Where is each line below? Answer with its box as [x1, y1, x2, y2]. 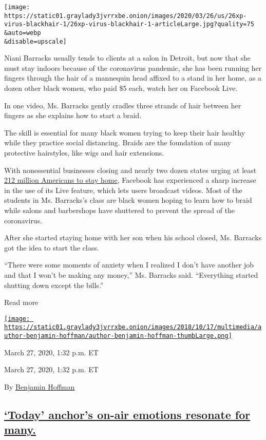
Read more [4, 297, 39, 308]
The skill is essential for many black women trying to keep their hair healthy [4, 127, 245, 138]
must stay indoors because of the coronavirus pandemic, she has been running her [4, 62, 262, 73]
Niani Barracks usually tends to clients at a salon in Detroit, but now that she [4, 52, 251, 63]
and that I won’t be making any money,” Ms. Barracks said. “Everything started [4, 269, 258, 280]
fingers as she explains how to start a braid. [4, 110, 142, 121]
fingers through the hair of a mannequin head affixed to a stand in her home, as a [4, 72, 261, 83]
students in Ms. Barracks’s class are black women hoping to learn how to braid [4, 195, 252, 205]
